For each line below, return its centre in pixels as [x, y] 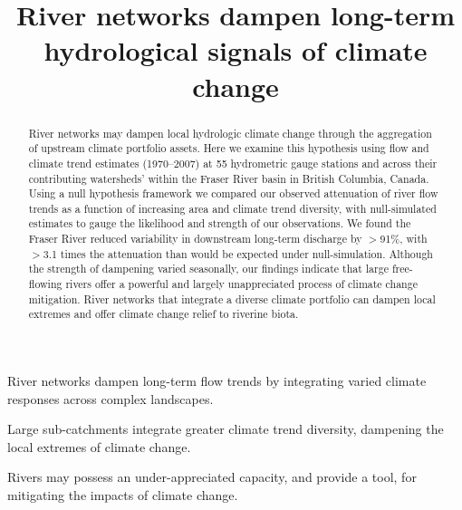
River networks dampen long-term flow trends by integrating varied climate [217, 381]
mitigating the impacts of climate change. [123, 495]
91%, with [404, 239]
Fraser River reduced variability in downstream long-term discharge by [195, 239]
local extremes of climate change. [99, 446]
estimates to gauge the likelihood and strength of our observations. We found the [220, 223]
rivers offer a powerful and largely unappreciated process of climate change [241, 284]
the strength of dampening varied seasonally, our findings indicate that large [208, 269]
